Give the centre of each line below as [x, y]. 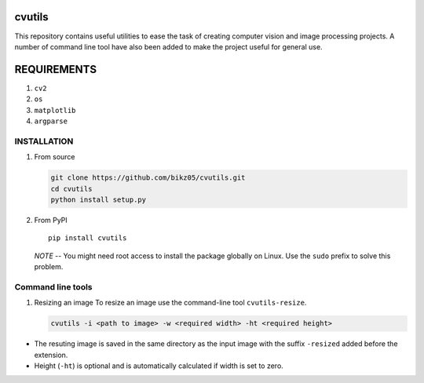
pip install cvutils [88, 238]
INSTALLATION [44, 141]
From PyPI [51, 220]
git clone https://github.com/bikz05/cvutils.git [148, 178]
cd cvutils [71, 189]
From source [55, 157]
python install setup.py [99, 199]
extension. [51, 355]
